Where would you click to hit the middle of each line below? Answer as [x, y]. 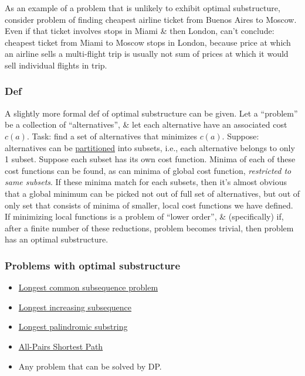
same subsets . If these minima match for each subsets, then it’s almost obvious [146, 182]
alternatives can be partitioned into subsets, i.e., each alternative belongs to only [150, 147]
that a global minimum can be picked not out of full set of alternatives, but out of [152, 193]
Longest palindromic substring [73, 327]
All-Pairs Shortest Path [61, 346]
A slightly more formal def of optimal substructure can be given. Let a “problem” [151, 113]
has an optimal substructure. [57, 239]
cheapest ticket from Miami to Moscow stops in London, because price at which [148, 42]
